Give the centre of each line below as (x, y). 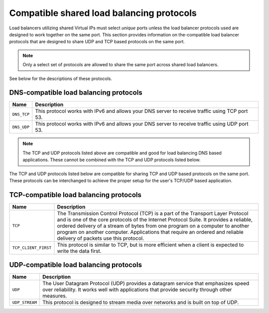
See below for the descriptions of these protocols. (61, 78)
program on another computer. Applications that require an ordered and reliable (150, 232)
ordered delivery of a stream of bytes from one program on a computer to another (153, 225)
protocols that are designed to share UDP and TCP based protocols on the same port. (97, 42)
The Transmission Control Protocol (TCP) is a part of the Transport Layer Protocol (153, 213)
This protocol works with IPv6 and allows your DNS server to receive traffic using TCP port (141, 111)
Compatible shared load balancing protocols (103, 13)
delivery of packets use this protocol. (101, 238)
